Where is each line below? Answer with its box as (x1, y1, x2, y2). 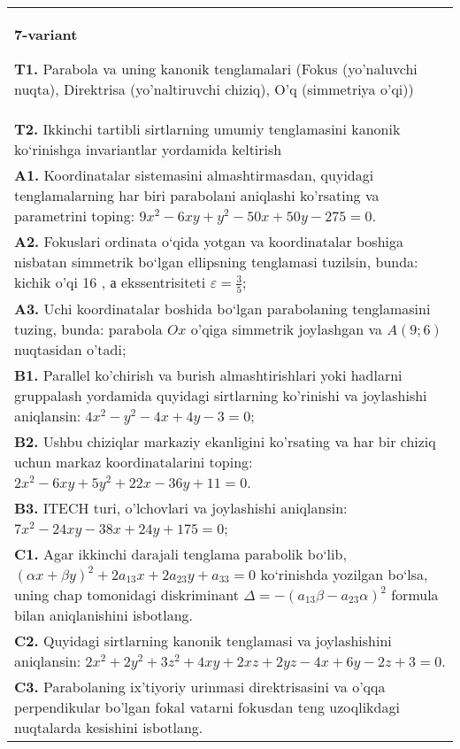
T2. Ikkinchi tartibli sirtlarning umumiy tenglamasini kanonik (14, 119, 401, 139)
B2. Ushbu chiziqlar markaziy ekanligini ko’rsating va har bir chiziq (14, 430, 436, 452)
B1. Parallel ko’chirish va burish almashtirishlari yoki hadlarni (14, 364, 402, 385)
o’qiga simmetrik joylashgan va (190, 318, 382, 339)
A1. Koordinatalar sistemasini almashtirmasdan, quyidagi (14, 165, 374, 185)
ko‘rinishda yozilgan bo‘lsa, (260, 563, 428, 584)
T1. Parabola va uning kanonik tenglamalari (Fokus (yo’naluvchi (14, 58, 418, 79)
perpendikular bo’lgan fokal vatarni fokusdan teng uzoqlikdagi (14, 696, 400, 717)
